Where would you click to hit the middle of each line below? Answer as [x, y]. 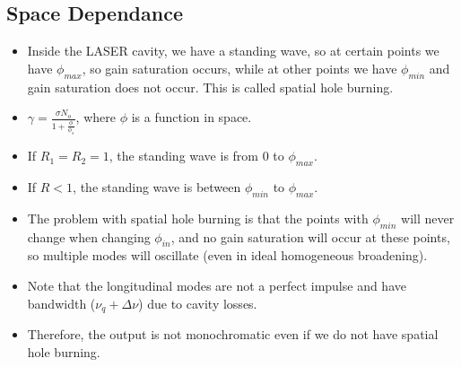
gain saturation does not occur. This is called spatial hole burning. [210, 87]
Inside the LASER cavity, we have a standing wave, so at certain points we [233, 51]
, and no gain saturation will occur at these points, [310, 236]
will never [428, 218]
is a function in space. [191, 117]
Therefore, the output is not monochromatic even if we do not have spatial [233, 334]
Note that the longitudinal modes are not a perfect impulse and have [217, 286]
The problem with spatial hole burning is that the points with [198, 218]
